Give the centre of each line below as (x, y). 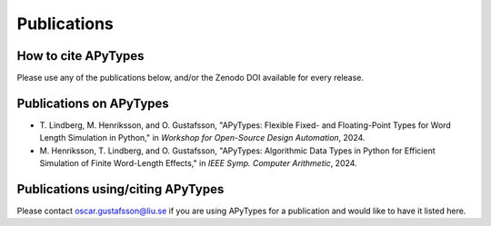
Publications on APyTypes (93, 103)
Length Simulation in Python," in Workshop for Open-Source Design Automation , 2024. (202, 138)
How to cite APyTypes (80, 56)
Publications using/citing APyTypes (120, 189)
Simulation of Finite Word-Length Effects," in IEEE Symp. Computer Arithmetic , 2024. (199, 163)
